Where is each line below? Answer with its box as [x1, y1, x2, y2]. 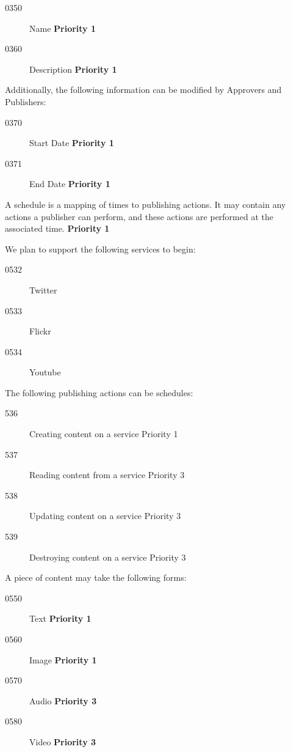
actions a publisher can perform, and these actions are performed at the [5, 210, 273, 223]
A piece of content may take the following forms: [5, 571, 187, 584]
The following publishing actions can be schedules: [5, 386, 193, 399]
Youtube [29, 366, 61, 378]
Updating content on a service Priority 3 [29, 509, 181, 522]
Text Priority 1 [29, 612, 92, 625]
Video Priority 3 [29, 735, 96, 748]
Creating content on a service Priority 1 [29, 427, 178, 440]
